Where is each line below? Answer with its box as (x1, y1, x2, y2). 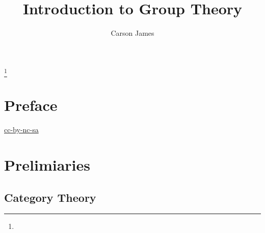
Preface (4, 95, 58, 115)
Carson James (111, 28, 154, 38)
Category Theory (4, 189, 96, 205)
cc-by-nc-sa (4, 124, 39, 135)
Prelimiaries (4, 154, 90, 175)
